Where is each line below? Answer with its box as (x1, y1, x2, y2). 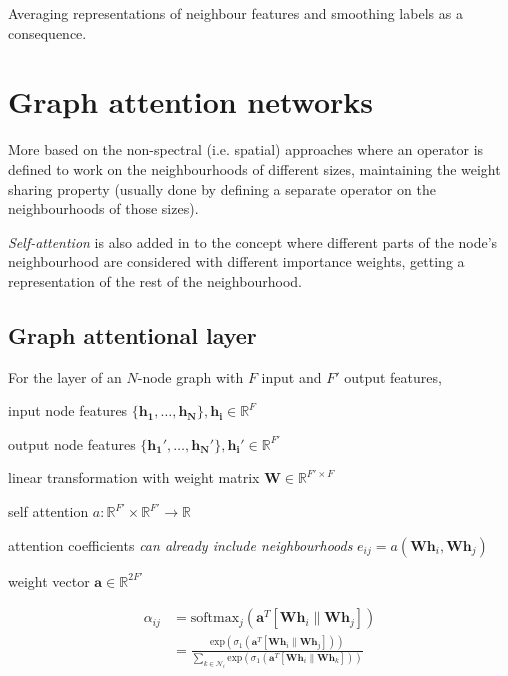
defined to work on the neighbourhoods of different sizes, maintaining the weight (8, 158, 501, 179)
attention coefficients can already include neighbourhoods (8, 534, 353, 555)
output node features (8, 433, 136, 454)
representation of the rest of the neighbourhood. (8, 270, 302, 291)
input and (261, 366, 322, 387)
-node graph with (137, 366, 244, 387)
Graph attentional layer (8, 319, 257, 350)
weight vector (8, 570, 90, 591)
